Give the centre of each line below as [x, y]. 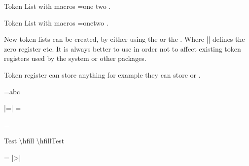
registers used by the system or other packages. [75, 58]
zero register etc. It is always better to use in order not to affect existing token [123, 48]
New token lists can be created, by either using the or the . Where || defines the [124, 39]
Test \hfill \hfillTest [34, 141]
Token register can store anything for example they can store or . [102, 74]
